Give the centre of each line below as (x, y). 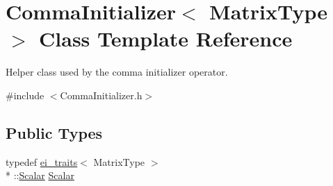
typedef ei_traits (42, 161)
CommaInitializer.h (101, 95)
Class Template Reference (166, 39)
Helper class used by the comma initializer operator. (117, 72)
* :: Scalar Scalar (40, 175)
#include (25, 95)
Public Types (54, 132)
